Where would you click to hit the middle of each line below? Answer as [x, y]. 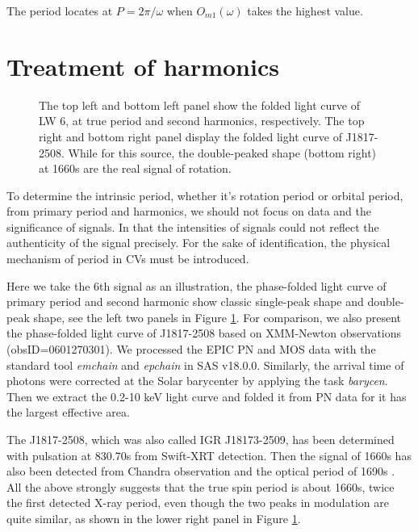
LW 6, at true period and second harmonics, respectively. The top [202, 121]
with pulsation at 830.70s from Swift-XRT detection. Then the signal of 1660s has [209, 455]
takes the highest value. [305, 10]
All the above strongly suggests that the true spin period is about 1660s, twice [201, 486]
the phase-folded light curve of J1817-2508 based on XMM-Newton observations [204, 333]
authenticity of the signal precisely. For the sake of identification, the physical [199, 243]
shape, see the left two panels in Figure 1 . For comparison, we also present [217, 317]
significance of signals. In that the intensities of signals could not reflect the [193, 226]
